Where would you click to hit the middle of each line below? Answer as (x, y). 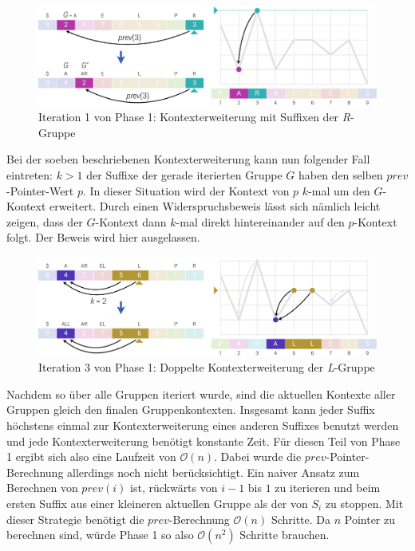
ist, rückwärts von (174, 488)
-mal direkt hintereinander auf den (260, 221)
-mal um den (339, 190)
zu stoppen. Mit (364, 503)
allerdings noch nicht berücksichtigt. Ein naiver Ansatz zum (213, 472)
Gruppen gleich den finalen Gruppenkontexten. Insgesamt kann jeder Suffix (191, 409)
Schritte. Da (301, 519)
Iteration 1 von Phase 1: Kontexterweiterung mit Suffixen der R (194, 117)
